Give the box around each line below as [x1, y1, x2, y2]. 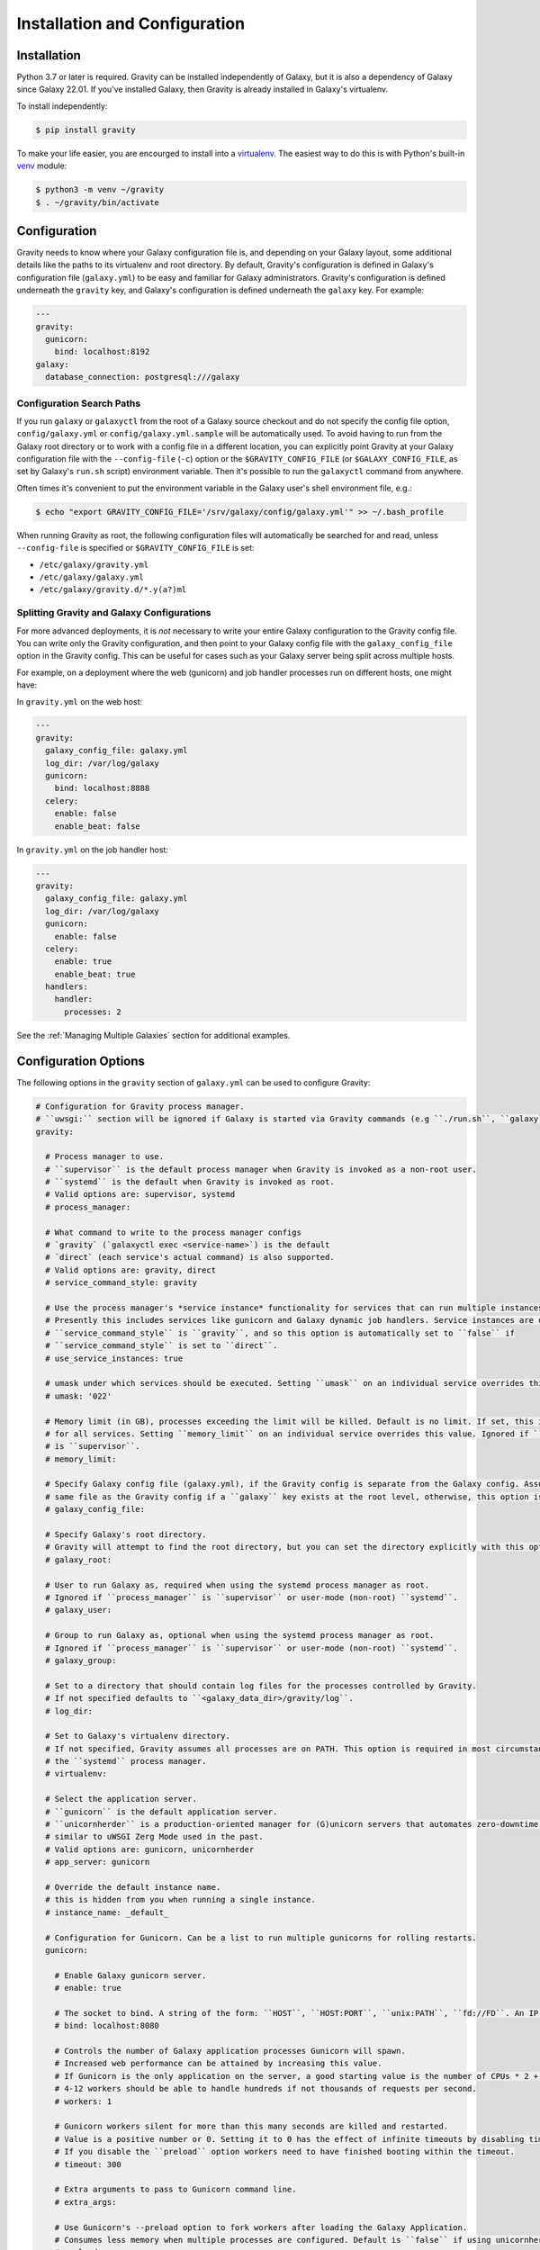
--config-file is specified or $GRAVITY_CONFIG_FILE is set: [16, 543, 255, 553]
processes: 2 [64, 1006, 121, 1017]
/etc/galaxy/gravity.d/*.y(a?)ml [39, 585, 187, 595]
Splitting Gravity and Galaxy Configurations [16, 607, 211, 619]
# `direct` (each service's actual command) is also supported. [45, 1252, 335, 1263]
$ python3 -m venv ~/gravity [35, 184, 165, 195]
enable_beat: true [54, 968, 136, 979]
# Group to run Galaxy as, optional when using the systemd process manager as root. [45, 1630, 435, 1641]
